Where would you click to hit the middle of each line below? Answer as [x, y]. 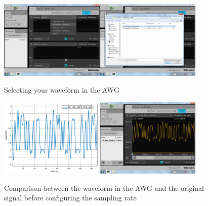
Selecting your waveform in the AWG [62, 90]
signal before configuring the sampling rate [70, 198]
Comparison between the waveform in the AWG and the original [104, 188]
